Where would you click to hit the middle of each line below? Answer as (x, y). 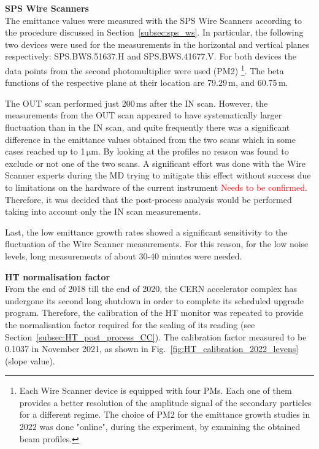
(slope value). (30, 360)
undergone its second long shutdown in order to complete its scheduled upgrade (155, 300)
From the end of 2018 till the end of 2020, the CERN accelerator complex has (151, 289)
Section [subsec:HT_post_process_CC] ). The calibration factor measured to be (156, 336)
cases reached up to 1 (45, 151)
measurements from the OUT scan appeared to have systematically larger (144, 115)
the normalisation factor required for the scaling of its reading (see (130, 324)
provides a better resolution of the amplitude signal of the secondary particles (165, 402)
